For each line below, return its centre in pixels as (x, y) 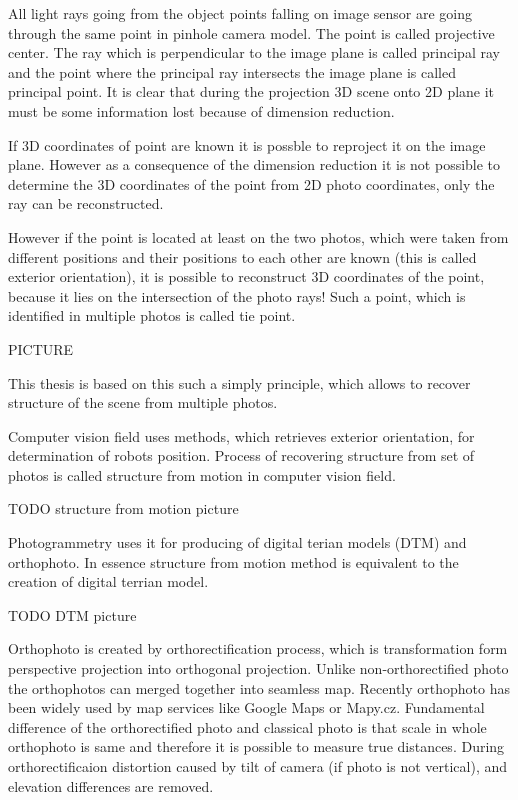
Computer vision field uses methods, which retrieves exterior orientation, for (241, 435)
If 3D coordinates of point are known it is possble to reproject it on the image (247, 144)
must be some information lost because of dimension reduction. (201, 110)
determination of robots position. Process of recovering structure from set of (241, 455)
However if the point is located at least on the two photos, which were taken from (258, 236)
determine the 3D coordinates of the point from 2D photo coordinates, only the (251, 183)
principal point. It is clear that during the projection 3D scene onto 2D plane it (251, 91)
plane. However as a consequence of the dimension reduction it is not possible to (254, 164)
